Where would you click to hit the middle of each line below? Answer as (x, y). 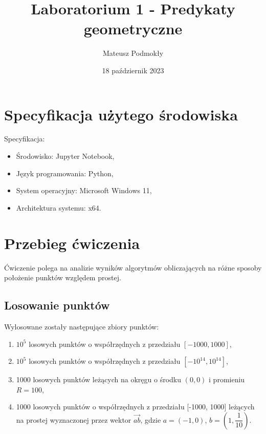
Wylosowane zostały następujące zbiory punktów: (82, 326)
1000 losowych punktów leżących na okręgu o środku (99, 379)
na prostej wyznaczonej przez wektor (74, 419)
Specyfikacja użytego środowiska (121, 114)
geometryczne (133, 28)
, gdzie (151, 419)
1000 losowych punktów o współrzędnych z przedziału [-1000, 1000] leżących (135, 407)
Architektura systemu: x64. (59, 207)
